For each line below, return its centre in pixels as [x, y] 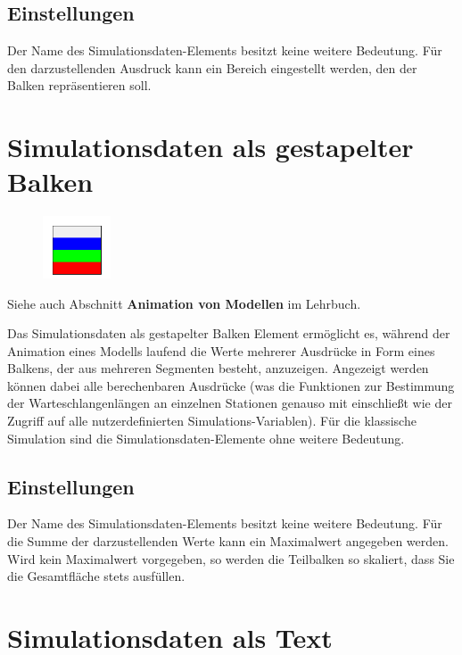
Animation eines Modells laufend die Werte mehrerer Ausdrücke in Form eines [221, 350]
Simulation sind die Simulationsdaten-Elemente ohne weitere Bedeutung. [206, 438]
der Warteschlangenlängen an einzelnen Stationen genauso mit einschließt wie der [230, 403]
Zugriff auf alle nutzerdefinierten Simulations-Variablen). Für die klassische [212, 421]
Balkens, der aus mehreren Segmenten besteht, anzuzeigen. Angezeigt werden [218, 368]
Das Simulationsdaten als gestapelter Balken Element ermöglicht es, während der [229, 333]
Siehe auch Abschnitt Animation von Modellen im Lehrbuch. [184, 303]
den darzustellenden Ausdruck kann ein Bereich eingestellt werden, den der [212, 67]
